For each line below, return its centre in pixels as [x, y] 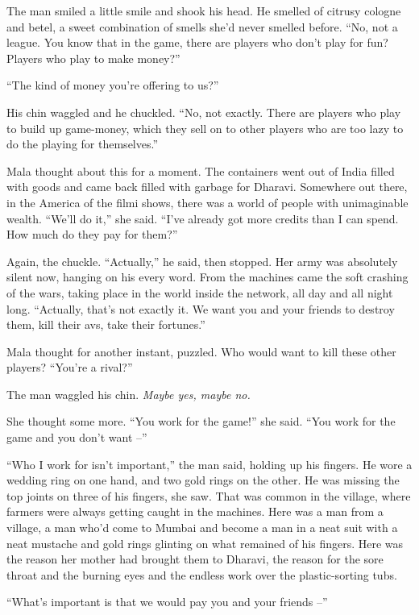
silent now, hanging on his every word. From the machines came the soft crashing [207, 277]
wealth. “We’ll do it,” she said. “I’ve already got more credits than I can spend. [203, 218]
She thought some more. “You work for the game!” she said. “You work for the [201, 421]
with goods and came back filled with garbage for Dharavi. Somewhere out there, [207, 187]
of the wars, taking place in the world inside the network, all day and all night [200, 292]
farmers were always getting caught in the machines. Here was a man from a [195, 511]
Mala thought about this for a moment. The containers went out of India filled [201, 170]
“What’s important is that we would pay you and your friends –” [167, 602]
